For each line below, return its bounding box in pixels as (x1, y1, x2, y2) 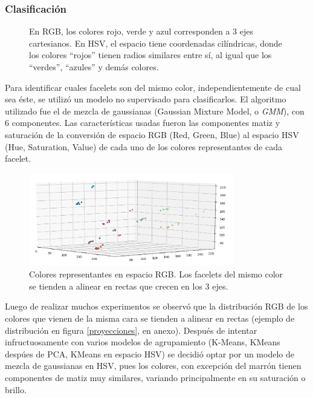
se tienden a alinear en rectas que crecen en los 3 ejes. (29, 279, 228, 292)
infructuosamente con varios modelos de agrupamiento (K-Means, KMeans (5, 336, 280, 348)
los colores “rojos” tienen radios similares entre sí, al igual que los (29, 48, 272, 61)
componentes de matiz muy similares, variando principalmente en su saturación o (5, 371, 306, 383)
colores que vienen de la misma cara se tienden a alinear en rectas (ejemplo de (5, 311, 295, 324)
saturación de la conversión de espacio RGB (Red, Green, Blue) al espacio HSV (5, 128, 299, 141)
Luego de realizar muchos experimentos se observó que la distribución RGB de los (5, 300, 308, 313)
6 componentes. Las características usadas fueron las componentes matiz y (5, 116, 280, 129)
